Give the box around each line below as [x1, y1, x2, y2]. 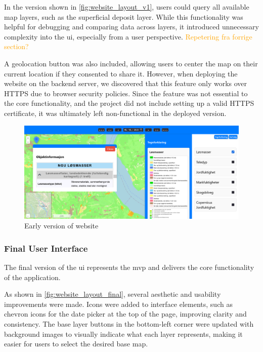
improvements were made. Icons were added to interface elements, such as [4, 298, 233, 309]
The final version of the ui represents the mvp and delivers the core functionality [4, 261, 254, 272]
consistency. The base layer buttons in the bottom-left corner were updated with [4, 318, 254, 329]
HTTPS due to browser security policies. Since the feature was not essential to [4, 88, 248, 98]
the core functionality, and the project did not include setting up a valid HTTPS [4, 98, 254, 108]
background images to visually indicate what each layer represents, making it [4, 328, 243, 339]
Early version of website [24, 220, 99, 231]
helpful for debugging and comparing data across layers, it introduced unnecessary [4, 21, 259, 32]
